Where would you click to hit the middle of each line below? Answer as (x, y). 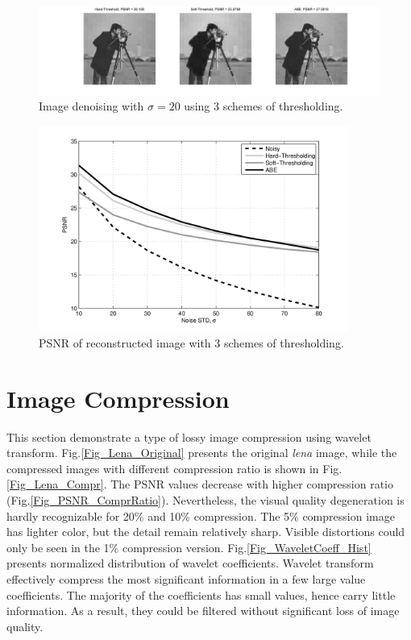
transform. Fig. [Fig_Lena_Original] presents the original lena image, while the (202, 453)
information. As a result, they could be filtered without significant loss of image (203, 611)
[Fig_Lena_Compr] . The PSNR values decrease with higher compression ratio (200, 484)
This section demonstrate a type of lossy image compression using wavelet (189, 436)
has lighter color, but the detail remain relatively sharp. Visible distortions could (206, 532)
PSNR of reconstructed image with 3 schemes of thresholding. (191, 342)
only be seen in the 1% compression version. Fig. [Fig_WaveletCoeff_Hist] (189, 547)
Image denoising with (91, 105)
